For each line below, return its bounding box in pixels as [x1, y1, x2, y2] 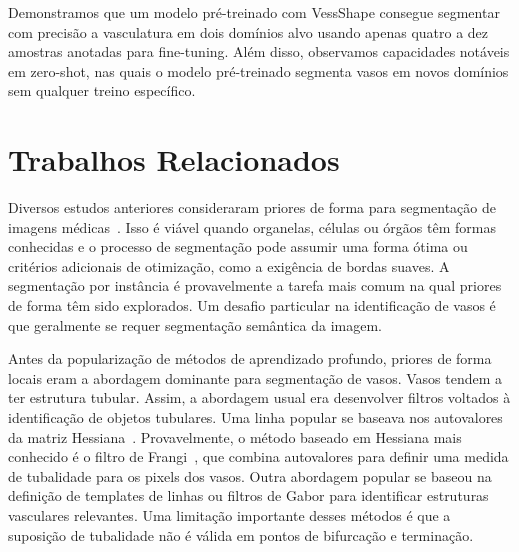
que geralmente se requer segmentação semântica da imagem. [8, 314, 382, 335]
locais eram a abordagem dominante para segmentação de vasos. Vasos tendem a [8, 367, 503, 388]
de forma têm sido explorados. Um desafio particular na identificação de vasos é [8, 295, 496, 316]
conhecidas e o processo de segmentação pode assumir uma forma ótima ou [8, 236, 468, 257]
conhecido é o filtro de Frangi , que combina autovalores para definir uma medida [8, 446, 509, 467]
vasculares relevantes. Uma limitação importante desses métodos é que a [8, 505, 451, 525]
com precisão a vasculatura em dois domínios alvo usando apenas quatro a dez [8, 21, 489, 42]
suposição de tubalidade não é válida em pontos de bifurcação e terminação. [8, 524, 474, 545]
